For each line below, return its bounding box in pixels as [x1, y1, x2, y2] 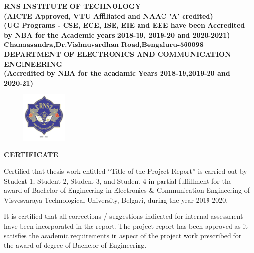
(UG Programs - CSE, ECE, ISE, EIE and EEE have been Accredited [4, 20, 245, 30]
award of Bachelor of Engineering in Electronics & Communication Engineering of [4, 185, 250, 195]
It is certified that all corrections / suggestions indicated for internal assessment [4, 211, 243, 221]
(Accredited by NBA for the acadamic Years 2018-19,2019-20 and [4, 68, 230, 78]
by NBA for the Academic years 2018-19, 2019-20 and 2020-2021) [4, 29, 230, 40]
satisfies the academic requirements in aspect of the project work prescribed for [4, 230, 242, 240]
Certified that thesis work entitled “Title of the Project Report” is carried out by [4, 166, 247, 176]
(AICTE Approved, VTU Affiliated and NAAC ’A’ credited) [4, 10, 213, 21]
